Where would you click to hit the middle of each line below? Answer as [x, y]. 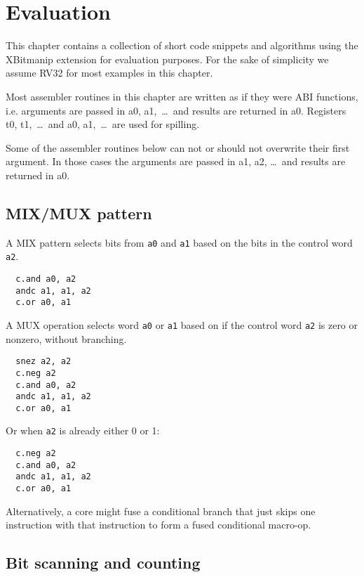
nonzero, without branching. [66, 338]
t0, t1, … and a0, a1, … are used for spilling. [103, 124]
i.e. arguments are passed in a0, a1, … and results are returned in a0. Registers [176, 110]
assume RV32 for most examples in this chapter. [109, 73]
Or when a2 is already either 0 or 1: [83, 430]
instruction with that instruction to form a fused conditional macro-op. [159, 525]
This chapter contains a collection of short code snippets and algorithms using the [182, 45]
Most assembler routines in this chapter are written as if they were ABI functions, [182, 96]
